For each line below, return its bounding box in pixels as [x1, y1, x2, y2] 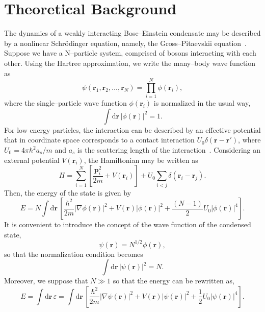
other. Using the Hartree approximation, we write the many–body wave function [4, 57, 256, 68]
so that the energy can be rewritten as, [113, 275, 234, 286]
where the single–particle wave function [4, 98, 127, 108]
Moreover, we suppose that [4, 275, 88, 286]
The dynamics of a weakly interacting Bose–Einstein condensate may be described [4, 28, 261, 38]
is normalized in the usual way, [153, 98, 251, 108]
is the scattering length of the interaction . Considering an [77, 145, 261, 155]
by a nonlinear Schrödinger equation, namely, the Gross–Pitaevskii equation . [4, 37, 247, 48]
